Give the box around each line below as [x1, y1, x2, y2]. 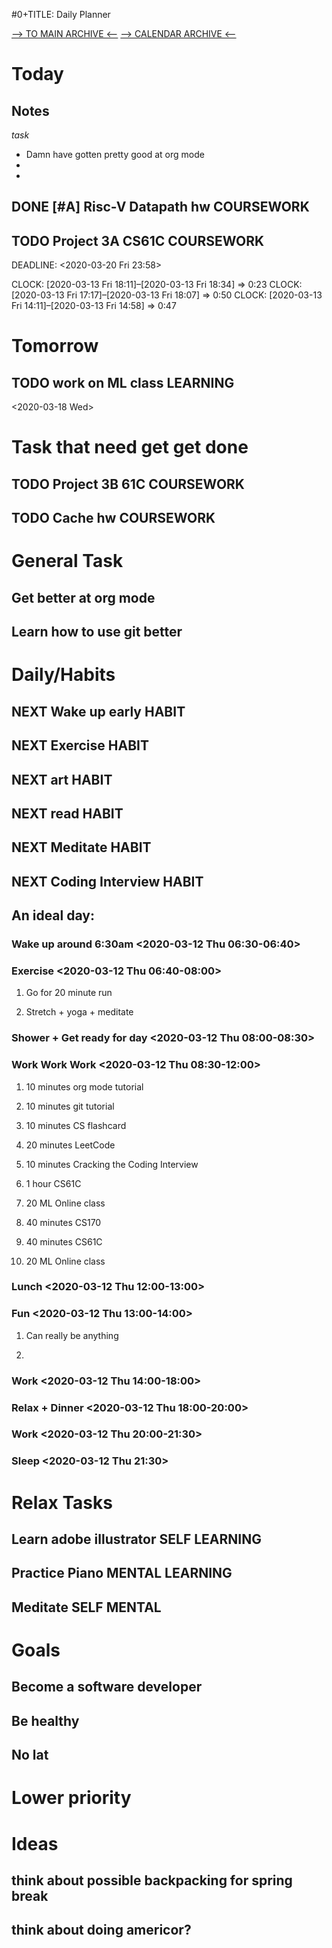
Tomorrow [11, 335, 99, 358]
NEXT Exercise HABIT [11, 737, 149, 754]
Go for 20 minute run [25, 987, 113, 999]
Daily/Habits [11, 664, 116, 686]
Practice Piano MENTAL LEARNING [11, 1565, 233, 1582]
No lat [11, 1747, 49, 1764]
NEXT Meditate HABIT [11, 839, 152, 856]
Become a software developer [11, 1679, 203, 1696]
